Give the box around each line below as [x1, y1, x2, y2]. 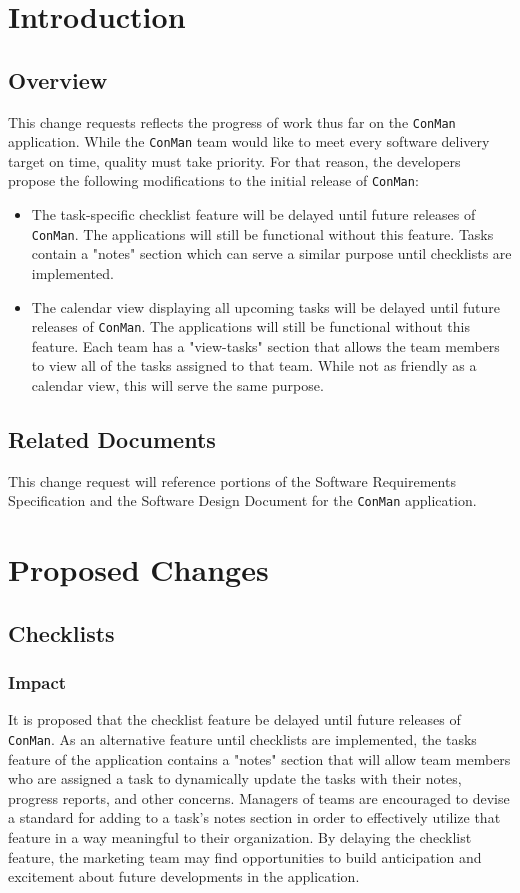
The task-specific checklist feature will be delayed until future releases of [31, 204, 476, 225]
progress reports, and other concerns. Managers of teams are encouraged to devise [8, 787, 510, 808]
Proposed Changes [8, 549, 269, 590]
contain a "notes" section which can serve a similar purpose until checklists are [31, 243, 512, 264]
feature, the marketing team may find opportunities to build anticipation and [8, 846, 482, 867]
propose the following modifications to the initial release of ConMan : [8, 170, 419, 191]
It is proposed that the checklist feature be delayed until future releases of [8, 709, 461, 730]
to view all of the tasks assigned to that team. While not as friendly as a [31, 355, 477, 376]
